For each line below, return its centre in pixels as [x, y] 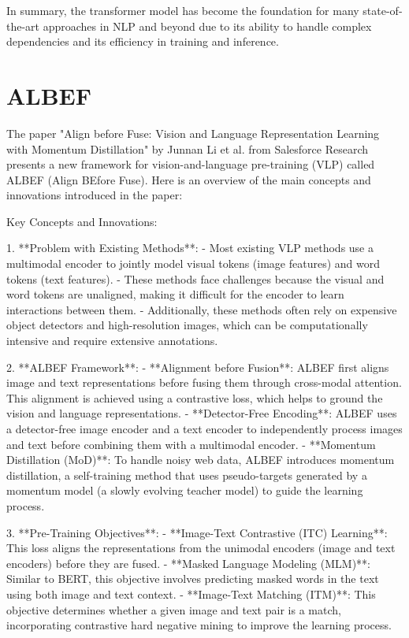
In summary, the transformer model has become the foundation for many [183, 10]
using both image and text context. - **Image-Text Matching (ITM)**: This [191, 593]
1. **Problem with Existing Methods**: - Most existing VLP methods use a [190, 248]
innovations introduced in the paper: [95, 195]
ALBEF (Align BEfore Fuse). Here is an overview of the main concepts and [189, 179]
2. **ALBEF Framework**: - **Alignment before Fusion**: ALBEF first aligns [198, 367]
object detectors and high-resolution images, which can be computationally [187, 325]
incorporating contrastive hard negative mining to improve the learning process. [199, 625]
